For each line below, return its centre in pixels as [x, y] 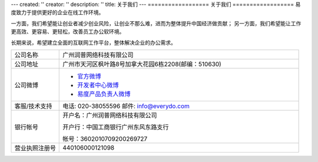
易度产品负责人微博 [104, 94]
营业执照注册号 [35, 148]
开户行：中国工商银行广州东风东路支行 [116, 127]
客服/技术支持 [33, 106]
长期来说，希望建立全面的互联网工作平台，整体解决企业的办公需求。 [93, 42]
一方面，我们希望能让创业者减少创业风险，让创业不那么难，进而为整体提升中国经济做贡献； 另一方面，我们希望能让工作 [156, 23]
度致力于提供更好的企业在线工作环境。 [57, 12]
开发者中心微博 [98, 85]
